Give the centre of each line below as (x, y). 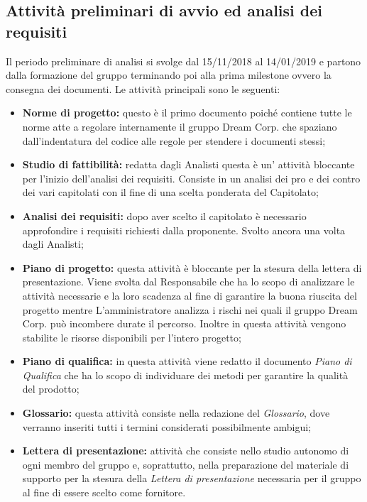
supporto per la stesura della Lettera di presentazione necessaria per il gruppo (192, 478)
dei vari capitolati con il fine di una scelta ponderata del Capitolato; (170, 192)
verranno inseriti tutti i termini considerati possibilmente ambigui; (166, 426)
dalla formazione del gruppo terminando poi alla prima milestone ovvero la (169, 75)
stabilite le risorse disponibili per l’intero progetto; (132, 337)
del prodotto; (51, 389)
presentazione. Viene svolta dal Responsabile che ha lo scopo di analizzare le (188, 282)
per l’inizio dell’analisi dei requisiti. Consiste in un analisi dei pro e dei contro (191, 178)
